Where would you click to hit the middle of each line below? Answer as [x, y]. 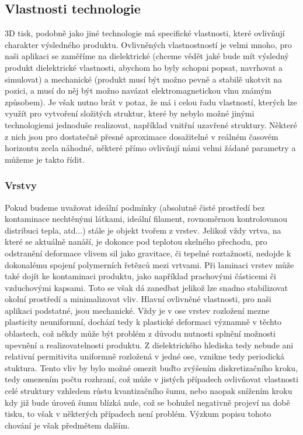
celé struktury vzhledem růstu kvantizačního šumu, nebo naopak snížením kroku [149, 391]
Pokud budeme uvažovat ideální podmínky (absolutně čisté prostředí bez [135, 207]
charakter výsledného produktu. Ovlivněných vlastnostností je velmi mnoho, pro [148, 44]
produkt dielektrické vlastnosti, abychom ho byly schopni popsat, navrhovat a [144, 67]
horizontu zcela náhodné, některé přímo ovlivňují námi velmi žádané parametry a [150, 148]
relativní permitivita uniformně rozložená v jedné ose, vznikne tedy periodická [145, 356]
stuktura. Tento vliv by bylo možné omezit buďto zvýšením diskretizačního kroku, [151, 367]
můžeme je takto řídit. [45, 159]
